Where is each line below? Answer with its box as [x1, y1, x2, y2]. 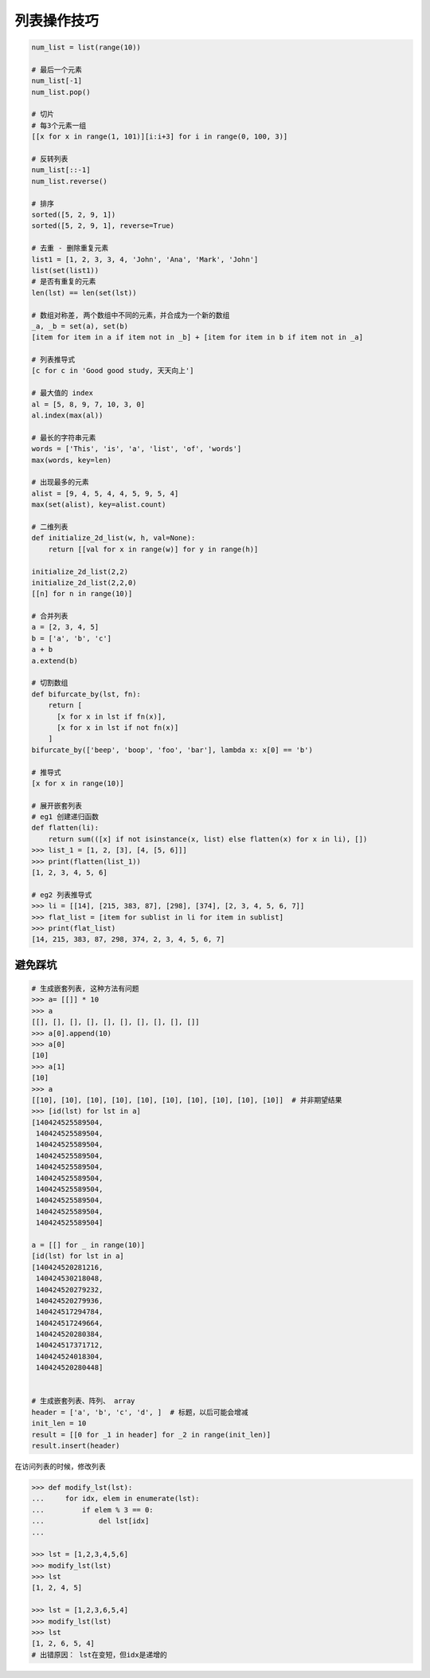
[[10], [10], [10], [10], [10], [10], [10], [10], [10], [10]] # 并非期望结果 [31, 1096, 342, 1104]
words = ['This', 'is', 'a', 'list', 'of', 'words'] [31, 445, 242, 453]
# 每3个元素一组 [31, 120, 87, 130]
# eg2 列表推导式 [31, 890, 92, 900]
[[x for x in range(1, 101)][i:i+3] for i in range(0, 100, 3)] [31, 132, 288, 141]
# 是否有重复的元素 [31, 277, 96, 286]
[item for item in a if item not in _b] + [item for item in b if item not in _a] [31, 333, 364, 342]
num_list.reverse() [31, 176, 107, 186]
